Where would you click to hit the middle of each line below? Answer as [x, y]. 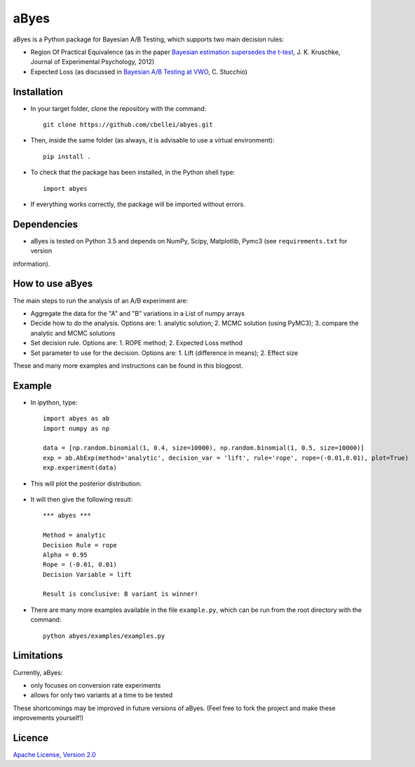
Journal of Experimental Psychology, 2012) [93, 62]
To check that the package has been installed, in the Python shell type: [133, 173]
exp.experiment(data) [80, 468]
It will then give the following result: [82, 499]
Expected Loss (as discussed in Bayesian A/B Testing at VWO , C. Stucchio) [139, 72]
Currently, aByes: [38, 672]
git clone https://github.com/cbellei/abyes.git [128, 125]
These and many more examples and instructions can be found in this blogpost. [128, 366]
